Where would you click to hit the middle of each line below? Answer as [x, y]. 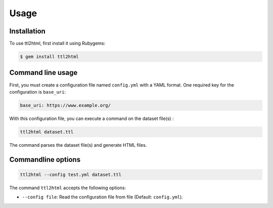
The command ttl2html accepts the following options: [68, 188]
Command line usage [43, 73]
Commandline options [45, 159]
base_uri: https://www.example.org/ [65, 105]
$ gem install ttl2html [50, 57]
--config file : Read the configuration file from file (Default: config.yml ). [102, 197]
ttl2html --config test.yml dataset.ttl [71, 174]
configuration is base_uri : [38, 92]
